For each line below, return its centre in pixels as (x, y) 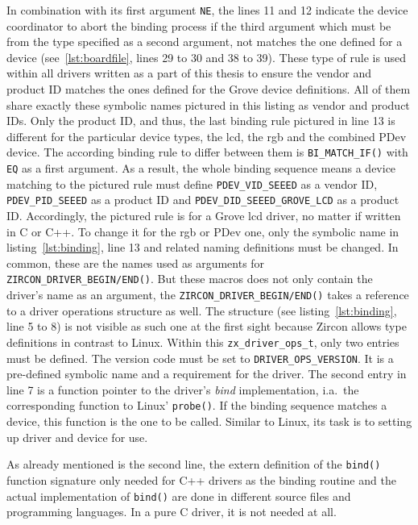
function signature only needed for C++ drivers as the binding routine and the (201, 479)
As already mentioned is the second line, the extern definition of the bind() (194, 464)
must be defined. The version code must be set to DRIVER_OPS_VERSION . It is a (200, 358)
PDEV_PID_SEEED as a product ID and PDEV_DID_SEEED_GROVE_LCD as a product (203, 200)
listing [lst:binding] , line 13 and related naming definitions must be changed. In (203, 247)
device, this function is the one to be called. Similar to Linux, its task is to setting (209, 421)
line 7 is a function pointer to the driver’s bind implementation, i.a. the (183, 389)
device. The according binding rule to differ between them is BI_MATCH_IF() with (207, 152)
